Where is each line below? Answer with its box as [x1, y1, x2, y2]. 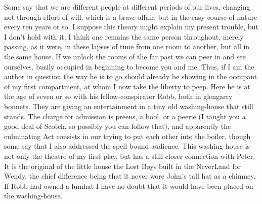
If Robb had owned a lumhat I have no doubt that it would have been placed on [4, 180, 253, 191]
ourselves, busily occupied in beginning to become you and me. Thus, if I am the [4, 61, 254, 72]
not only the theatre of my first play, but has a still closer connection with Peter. [4, 150, 255, 161]
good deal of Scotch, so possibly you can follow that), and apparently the [4, 121, 231, 131]
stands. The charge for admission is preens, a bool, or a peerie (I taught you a [4, 111, 246, 121]
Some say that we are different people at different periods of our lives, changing [4, 2, 250, 12]
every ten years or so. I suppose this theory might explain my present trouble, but [4, 21, 258, 32]
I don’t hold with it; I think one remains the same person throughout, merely [4, 31, 244, 42]
